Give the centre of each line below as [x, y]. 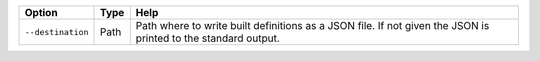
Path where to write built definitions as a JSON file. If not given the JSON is [312, 25]
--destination [56, 31]
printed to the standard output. [207, 38]
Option [41, 12]
